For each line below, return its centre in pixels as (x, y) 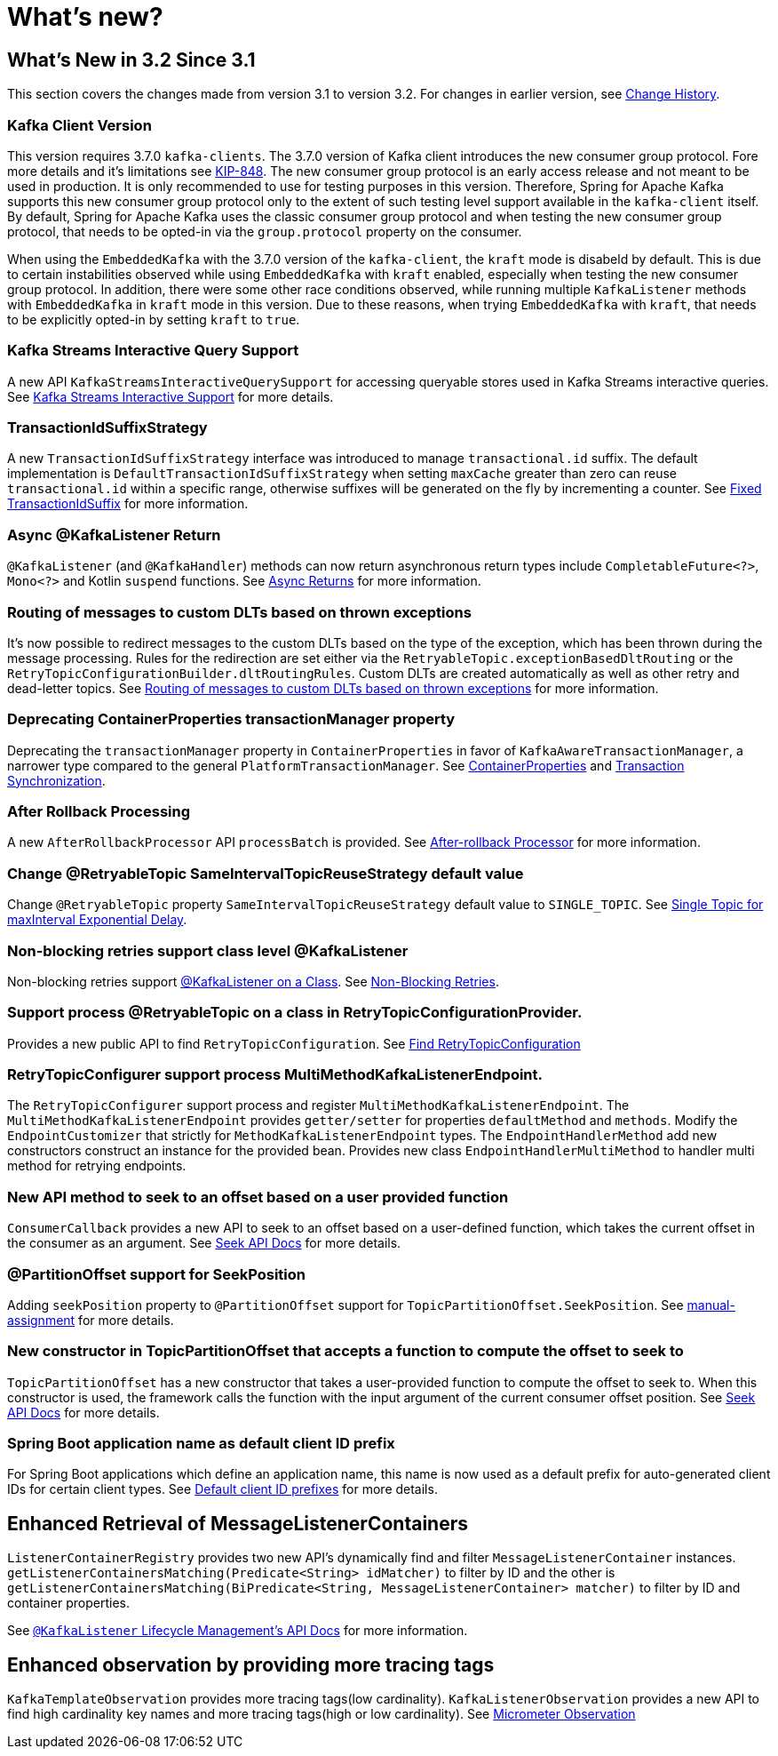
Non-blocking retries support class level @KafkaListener (208, 950)
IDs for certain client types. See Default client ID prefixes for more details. (222, 1489)
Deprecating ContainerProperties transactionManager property (231, 719)
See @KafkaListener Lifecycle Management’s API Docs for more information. (238, 1631)
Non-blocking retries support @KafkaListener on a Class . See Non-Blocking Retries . (253, 981)
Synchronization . (56, 780)
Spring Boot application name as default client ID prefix (201, 1444)
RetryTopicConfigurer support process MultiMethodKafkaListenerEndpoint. (275, 1075)
